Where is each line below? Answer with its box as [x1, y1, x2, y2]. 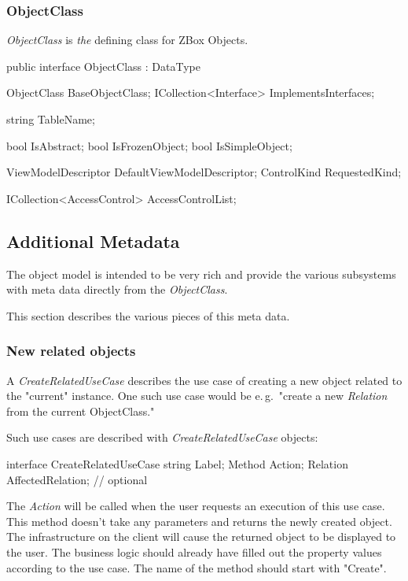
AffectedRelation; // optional [6, 471, 148, 487]
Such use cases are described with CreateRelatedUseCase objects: [6, 429, 318, 446]
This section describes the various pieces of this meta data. [6, 307, 290, 324]
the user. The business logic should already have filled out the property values [6, 543, 382, 560]
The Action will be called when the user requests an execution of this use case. [6, 498, 385, 514]
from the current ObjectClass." [6, 402, 155, 419]
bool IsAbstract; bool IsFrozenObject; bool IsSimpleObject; [6, 137, 292, 154]
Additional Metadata [6, 228, 180, 253]
